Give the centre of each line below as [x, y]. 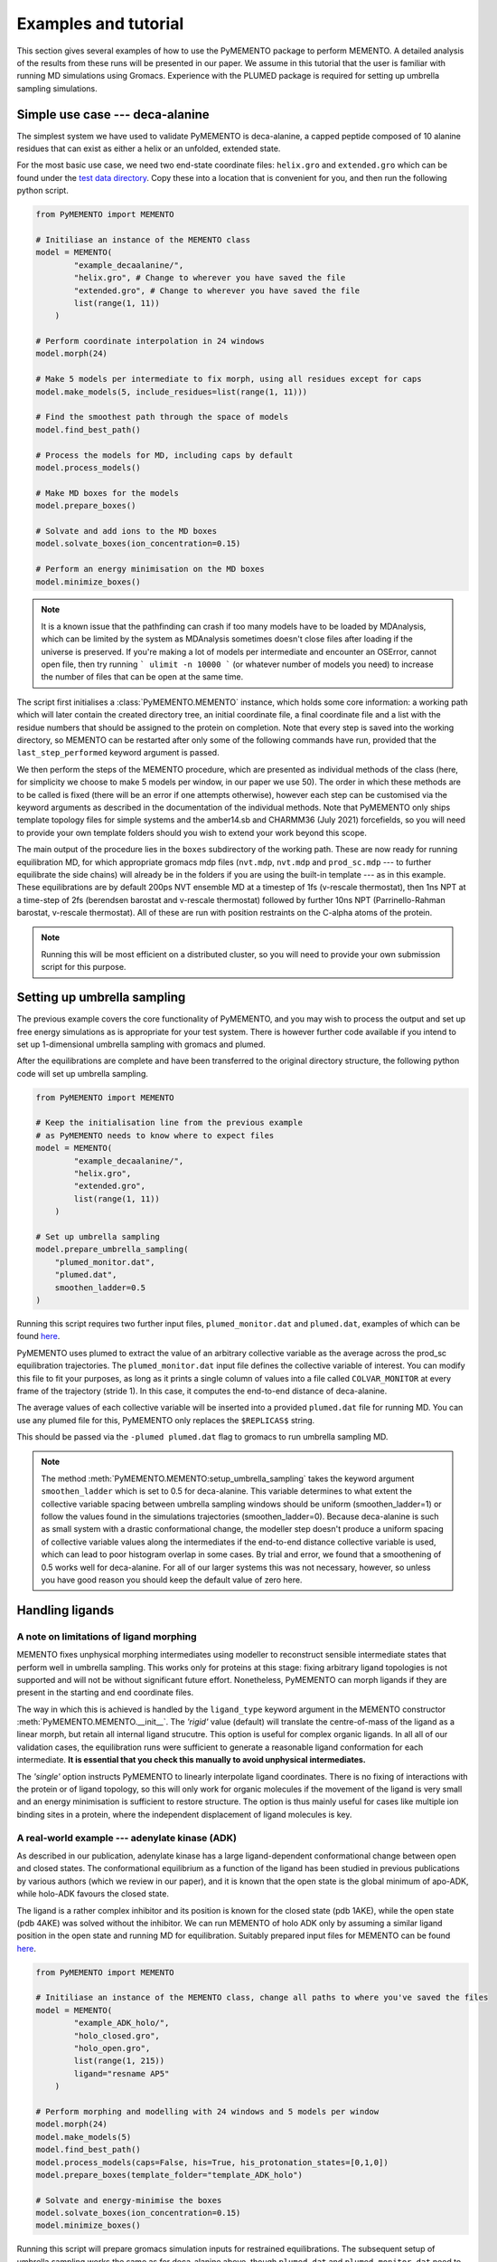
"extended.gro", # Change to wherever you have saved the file [217, 290]
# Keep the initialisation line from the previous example [169, 1123]
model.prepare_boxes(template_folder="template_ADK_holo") [169, 2175]
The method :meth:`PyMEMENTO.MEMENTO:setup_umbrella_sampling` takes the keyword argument [228, 1478]
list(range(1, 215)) [119, 2061]
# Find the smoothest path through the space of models [162, 417]
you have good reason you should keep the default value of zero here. [172, 1580]
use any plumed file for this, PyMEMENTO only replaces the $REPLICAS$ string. [166, 1420]
